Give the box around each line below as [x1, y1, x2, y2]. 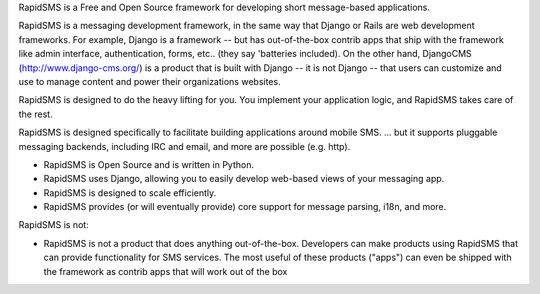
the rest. [18, 108, 54, 120]
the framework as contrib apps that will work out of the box [43, 265, 288, 277]
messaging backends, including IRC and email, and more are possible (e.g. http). [18, 140, 351, 152]
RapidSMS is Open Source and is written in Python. [43, 158, 255, 170]
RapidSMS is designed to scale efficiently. [43, 186, 217, 199]
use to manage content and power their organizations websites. [18, 75, 281, 87]
